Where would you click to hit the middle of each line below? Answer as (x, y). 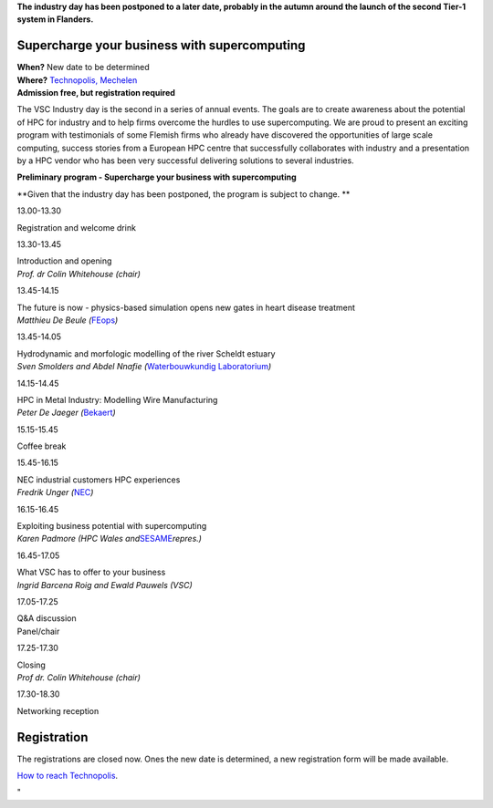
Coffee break (42, 446)
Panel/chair (38, 631)
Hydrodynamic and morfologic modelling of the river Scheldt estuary (146, 353)
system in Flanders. (55, 19)
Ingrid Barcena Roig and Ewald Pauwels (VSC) (105, 585)
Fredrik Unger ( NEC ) (55, 492)
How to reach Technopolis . (68, 776)
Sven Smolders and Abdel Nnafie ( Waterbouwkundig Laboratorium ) (144, 367)
